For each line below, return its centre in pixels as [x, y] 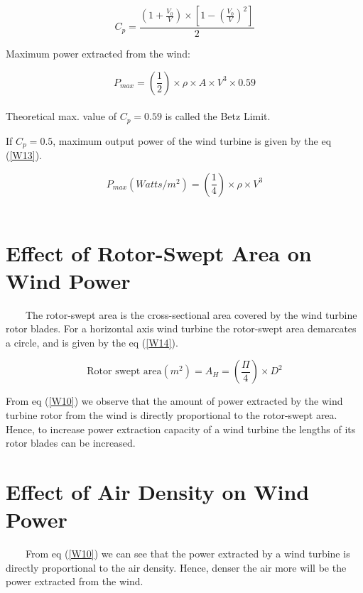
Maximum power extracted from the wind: [98, 54]
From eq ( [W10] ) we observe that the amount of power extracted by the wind [174, 401]
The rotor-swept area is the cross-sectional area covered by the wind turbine [191, 314]
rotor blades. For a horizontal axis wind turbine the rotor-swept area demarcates [181, 328]
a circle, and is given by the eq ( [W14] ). [92, 342]
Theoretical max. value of [61, 116]
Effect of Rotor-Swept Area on [159, 252]
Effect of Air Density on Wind [158, 491]
